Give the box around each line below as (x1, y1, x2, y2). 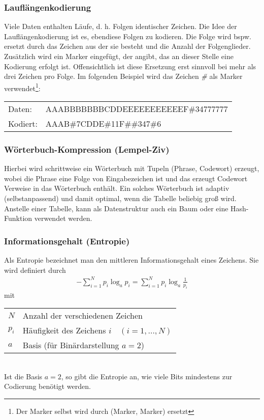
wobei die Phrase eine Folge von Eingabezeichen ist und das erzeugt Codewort (4, 173, 248, 183)
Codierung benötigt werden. (4, 381, 91, 391)
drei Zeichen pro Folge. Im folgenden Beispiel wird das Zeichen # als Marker (4, 71, 243, 81)
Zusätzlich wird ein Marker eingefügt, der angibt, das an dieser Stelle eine (4, 51, 234, 61)
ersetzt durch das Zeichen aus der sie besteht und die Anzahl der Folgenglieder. (4, 41, 251, 51)
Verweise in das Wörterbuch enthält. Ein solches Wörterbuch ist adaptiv (4, 183, 229, 193)
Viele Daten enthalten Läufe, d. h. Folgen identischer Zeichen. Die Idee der (4, 21, 237, 32)
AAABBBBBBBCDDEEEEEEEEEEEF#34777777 (45, 103, 228, 115)
